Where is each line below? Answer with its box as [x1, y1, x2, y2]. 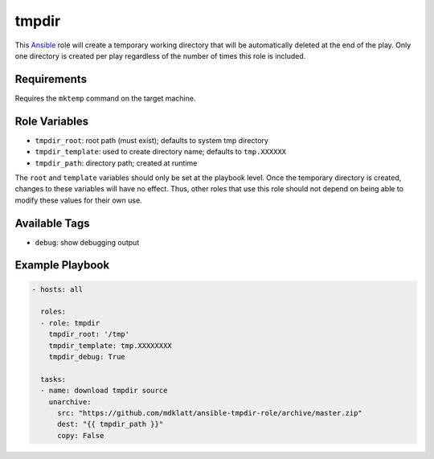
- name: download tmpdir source [40, 386, 168, 395]
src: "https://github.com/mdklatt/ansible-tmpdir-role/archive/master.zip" [57, 408, 363, 417]
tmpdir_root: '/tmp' [48, 330, 130, 339]
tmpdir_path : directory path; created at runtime [35, 158, 198, 168]
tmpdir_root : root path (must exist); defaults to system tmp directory [35, 135, 269, 145]
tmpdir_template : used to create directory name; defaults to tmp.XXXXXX [35, 147, 287, 157]
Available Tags [14, 216, 90, 230]
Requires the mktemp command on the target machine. [14, 93, 196, 103]
